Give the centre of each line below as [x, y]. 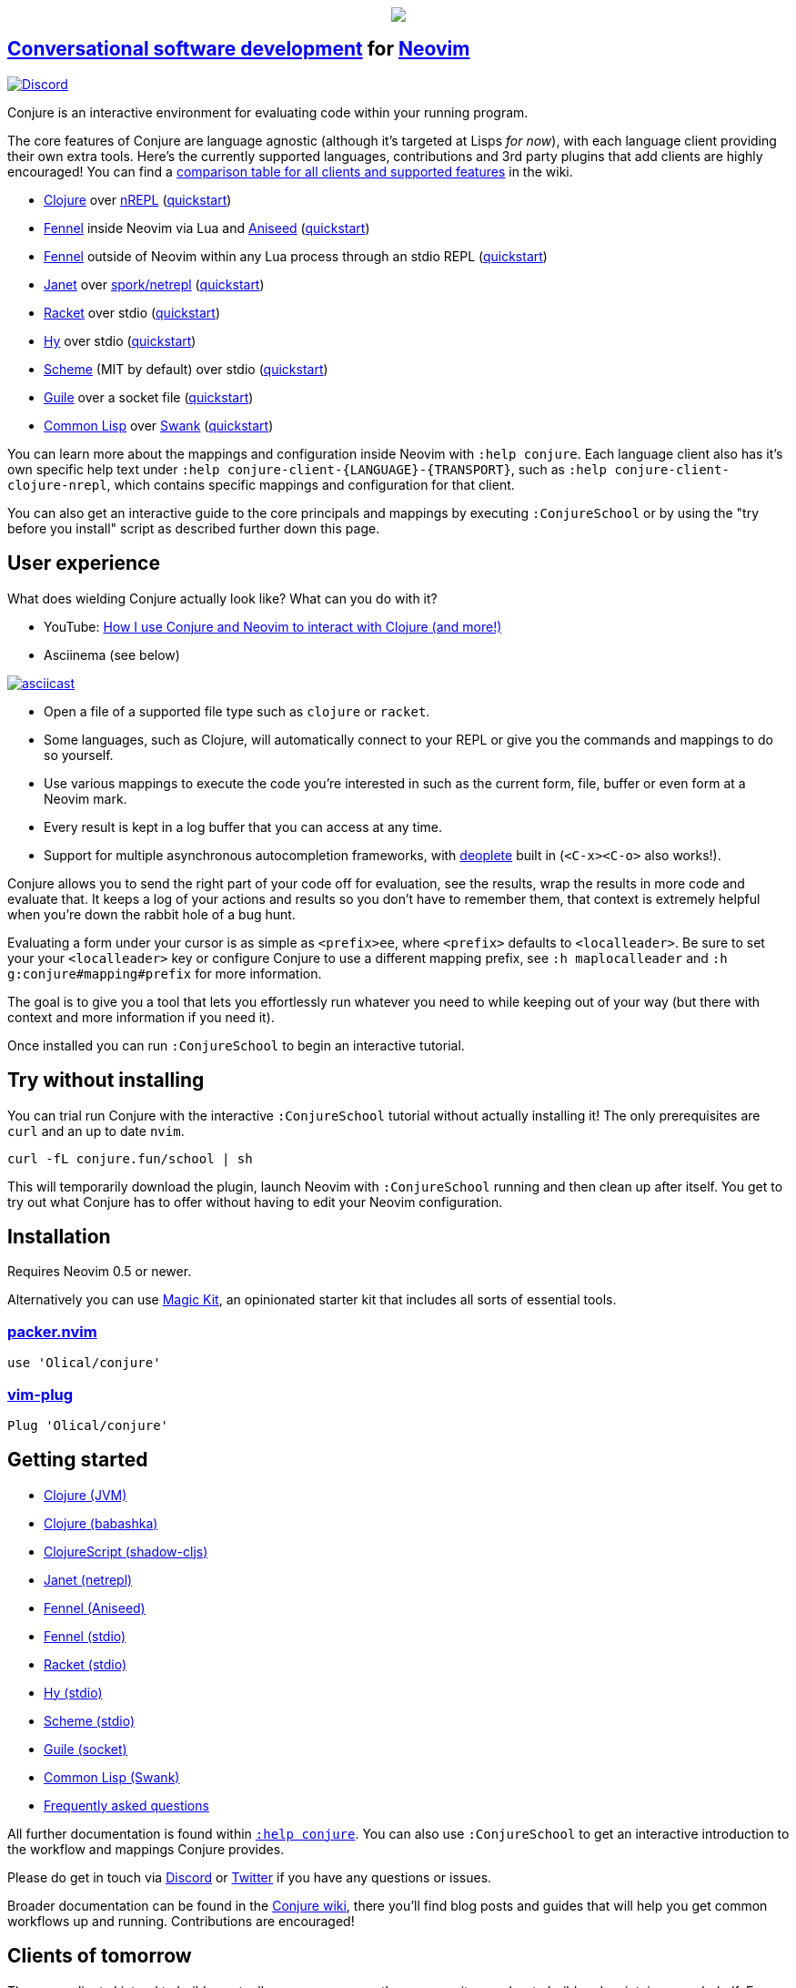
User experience [84, 563]
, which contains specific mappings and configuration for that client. [311, 484]
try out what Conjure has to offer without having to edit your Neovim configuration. [255, 1202]
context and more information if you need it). [141, 1017]
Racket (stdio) [86, 1664]
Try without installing [106, 1080]
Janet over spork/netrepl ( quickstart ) [154, 284]
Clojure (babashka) [101, 1523]
